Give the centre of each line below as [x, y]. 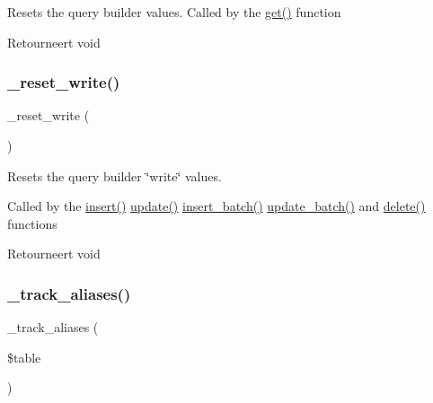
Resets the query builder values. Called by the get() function [174, 12]
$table [24, 357]
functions [32, 223]
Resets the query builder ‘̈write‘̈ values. [115, 175]
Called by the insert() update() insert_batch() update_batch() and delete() [216, 206]
